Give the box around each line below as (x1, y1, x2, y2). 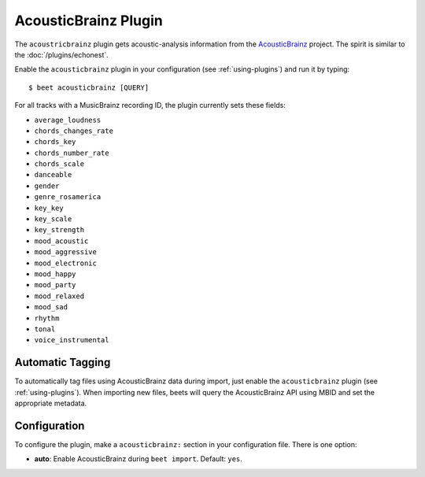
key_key (34, 203, 65, 213)
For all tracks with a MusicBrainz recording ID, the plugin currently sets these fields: (14, 101, 286, 110)
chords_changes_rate (34, 126, 114, 135)
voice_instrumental (34, 335, 109, 345)
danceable (34, 170, 72, 179)
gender (34, 181, 60, 190)
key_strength (34, 225, 85, 235)
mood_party (34, 280, 76, 290)
